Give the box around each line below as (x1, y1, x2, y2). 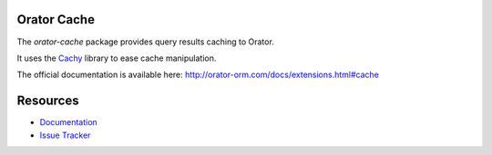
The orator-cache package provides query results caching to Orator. (16, 36, 275, 47)
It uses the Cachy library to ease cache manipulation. (16, 53, 217, 63)
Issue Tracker (39, 130, 91, 140)
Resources (16, 93, 79, 109)
